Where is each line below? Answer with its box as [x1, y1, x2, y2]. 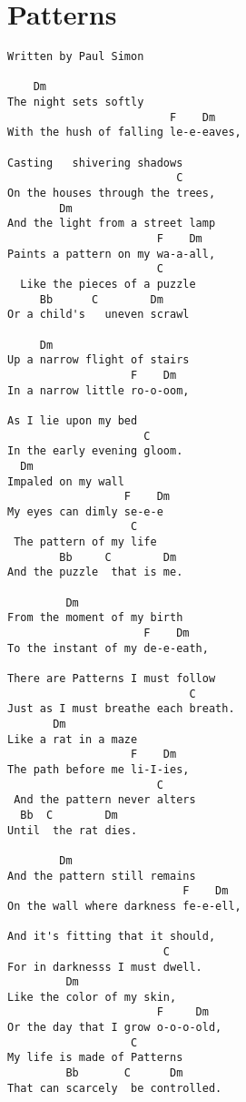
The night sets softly [7, 96, 144, 109]
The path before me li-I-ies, [7, 762, 190, 776]
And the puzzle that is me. [7, 566, 183, 579]
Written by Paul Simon [7, 50, 144, 64]
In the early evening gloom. [7, 444, 183, 458]
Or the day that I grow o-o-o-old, [7, 1021, 222, 1035]
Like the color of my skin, [7, 990, 177, 1004]
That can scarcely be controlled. [7, 1081, 222, 1095]
